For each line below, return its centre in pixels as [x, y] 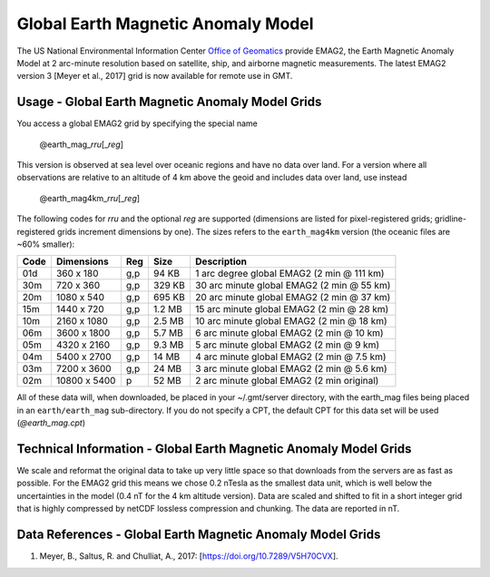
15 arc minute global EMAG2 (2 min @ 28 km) [292, 309]
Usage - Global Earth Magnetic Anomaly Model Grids [169, 102]
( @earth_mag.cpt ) [51, 423]
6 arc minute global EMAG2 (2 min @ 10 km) [290, 333]
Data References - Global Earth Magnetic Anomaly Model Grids [199, 535]
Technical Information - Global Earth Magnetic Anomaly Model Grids [214, 449]
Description [221, 261]
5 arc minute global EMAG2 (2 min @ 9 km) [288, 345]
